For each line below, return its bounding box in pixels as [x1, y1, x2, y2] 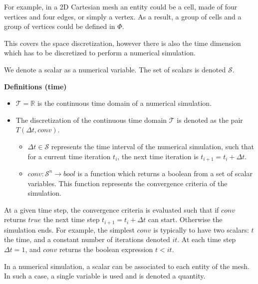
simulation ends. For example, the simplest [4, 224, 135, 235]
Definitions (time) [4, 81, 67, 91]
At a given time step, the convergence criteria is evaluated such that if [4, 204, 219, 215]
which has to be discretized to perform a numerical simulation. [4, 47, 196, 58]
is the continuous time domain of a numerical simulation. [37, 98, 212, 108]
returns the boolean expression [59, 244, 153, 254]
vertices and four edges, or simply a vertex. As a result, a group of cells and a [4, 11, 242, 21]
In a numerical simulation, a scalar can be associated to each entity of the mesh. [4, 261, 250, 271]
